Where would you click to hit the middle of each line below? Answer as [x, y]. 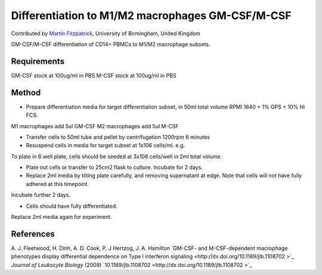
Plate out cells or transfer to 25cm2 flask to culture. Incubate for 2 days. [114, 168]
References [33, 234]
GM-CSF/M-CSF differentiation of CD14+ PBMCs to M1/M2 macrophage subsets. [111, 44]
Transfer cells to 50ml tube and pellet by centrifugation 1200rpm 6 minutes [118, 137]
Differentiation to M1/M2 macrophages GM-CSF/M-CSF [151, 16]
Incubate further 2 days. [41, 195]
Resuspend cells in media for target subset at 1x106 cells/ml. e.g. [105, 146]
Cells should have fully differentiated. [72, 206]
